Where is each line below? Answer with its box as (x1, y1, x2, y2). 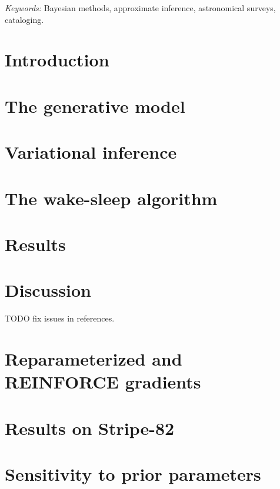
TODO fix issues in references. (5, 312, 115, 324)
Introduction (5, 48, 109, 72)
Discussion (5, 278, 91, 302)
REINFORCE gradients (5, 370, 201, 394)
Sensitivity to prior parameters (5, 461, 261, 485)
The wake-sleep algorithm (5, 186, 218, 210)
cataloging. (5, 13, 44, 25)
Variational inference (5, 140, 177, 164)
